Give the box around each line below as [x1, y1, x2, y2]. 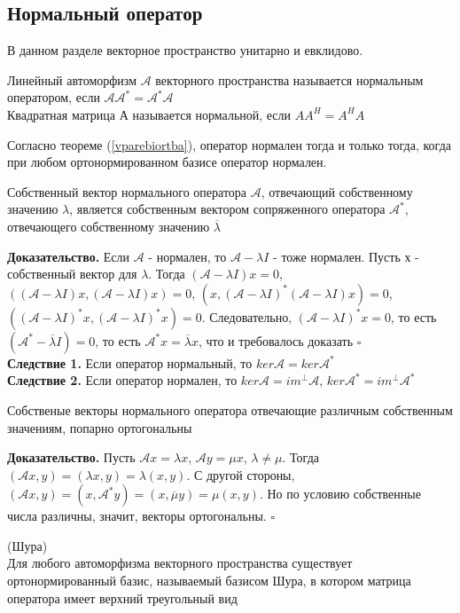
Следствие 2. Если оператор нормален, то [7, 371, 238, 389]
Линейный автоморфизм [7, 70, 136, 89]
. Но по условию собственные [259, 484, 421, 503]
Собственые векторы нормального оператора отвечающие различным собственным [7, 400, 453, 419]
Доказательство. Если [7, 247, 130, 265]
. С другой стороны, [186, 465, 295, 483]
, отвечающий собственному [261, 182, 413, 200]
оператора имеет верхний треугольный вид [7, 588, 238, 607]
